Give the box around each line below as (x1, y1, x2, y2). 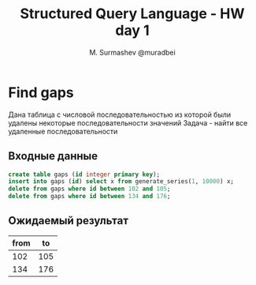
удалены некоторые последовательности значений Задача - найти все (8, 118, 248, 127)
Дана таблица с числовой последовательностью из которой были (8, 110, 232, 119)
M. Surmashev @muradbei (89, 47, 176, 57)
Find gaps (8, 84, 75, 101)
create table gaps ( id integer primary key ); (8, 171, 160, 178)
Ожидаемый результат (8, 214, 128, 227)
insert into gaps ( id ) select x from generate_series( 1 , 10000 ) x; (8, 178, 235, 186)
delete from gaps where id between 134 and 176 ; (8, 193, 171, 201)
